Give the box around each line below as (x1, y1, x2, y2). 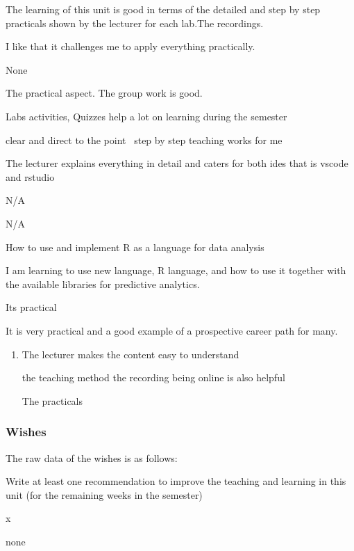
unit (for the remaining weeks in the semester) (6, 487, 203, 502)
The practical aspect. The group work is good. (6, 86, 203, 100)
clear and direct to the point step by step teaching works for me (6, 132, 283, 147)
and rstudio (6, 169, 55, 184)
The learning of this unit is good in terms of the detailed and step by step (6, 2, 321, 16)
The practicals (22, 393, 83, 408)
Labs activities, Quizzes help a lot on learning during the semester (6, 109, 287, 123)
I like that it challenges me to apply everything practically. (6, 39, 255, 54)
